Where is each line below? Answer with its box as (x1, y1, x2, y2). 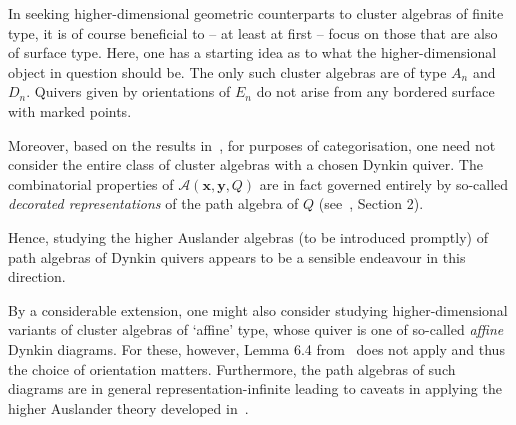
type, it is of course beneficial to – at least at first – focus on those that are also (8, 22, 498, 43)
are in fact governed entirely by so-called (259, 173, 509, 194)
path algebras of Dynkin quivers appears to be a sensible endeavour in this (8, 246, 466, 267)
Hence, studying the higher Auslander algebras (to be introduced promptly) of (8, 226, 488, 247)
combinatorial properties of (8, 173, 174, 194)
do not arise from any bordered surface (256, 81, 495, 102)
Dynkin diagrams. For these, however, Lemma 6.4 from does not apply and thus (8, 338, 505, 359)
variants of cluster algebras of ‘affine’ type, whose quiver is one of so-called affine (8, 319, 504, 340)
